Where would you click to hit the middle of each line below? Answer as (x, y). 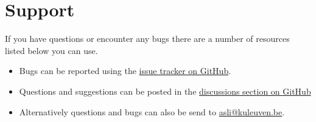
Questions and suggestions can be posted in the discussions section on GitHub (165, 91)
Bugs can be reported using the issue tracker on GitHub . (125, 71)
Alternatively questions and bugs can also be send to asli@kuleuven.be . (152, 111)
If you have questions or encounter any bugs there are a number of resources (147, 39)
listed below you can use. (51, 50)
